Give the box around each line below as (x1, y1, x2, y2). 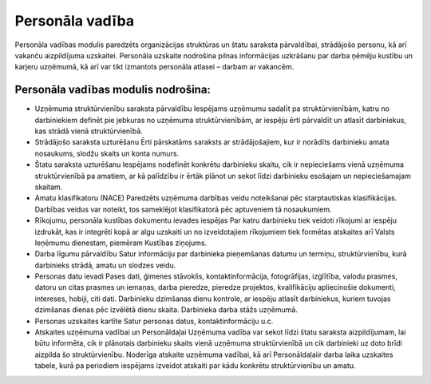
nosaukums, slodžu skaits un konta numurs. (34, 148, 180, 158)
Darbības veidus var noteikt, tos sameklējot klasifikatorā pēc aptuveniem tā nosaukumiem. (34, 204, 332, 214)
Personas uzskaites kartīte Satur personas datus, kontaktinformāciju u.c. (34, 316, 274, 326)
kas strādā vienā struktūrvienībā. (34, 126, 143, 136)
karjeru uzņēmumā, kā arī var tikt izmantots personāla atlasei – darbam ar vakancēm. (14, 62, 295, 72)
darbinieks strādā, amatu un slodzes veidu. (34, 260, 176, 270)
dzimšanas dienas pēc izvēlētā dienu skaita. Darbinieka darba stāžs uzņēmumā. (34, 305, 299, 315)
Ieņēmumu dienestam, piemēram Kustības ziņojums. (34, 238, 208, 247)
